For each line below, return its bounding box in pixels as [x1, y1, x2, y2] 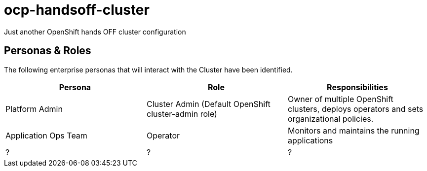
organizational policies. [287, 113, 374, 124]
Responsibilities [327, 82, 388, 92]
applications [287, 135, 333, 145]
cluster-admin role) [146, 108, 217, 119]
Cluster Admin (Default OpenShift [146, 99, 271, 109]
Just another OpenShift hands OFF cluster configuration [4, 27, 186, 36]
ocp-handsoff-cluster [4, 1, 150, 18]
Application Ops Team [5, 130, 87, 140]
